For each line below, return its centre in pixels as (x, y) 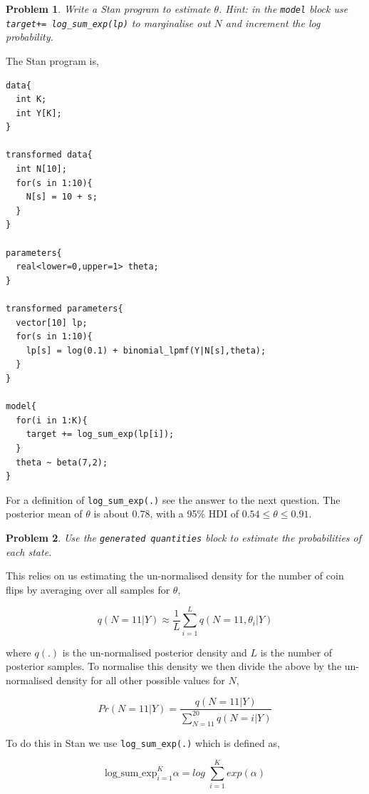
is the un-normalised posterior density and (155, 652)
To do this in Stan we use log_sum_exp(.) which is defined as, (143, 742)
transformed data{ (49, 155)
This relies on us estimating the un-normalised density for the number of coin (175, 576)
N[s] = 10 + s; (62, 197)
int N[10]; (41, 169)
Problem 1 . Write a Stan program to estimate (108, 9)
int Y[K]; (39, 113)
